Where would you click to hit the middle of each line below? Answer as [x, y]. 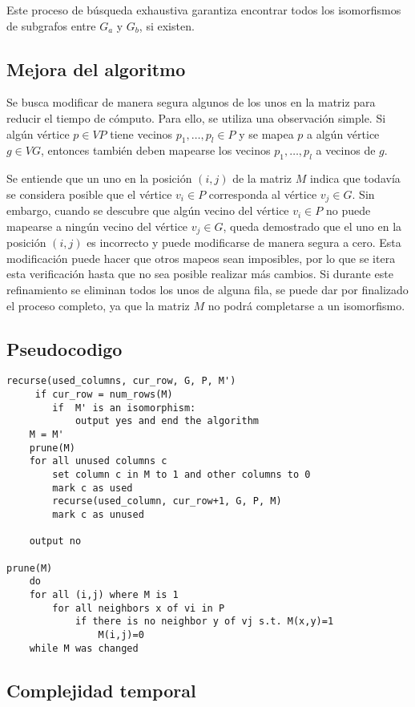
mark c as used [93, 488]
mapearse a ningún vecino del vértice [97, 226]
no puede [348, 210]
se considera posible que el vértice [89, 194]
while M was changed [84, 648]
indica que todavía [355, 178]
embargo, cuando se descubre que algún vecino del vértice [148, 210]
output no [55, 541]
